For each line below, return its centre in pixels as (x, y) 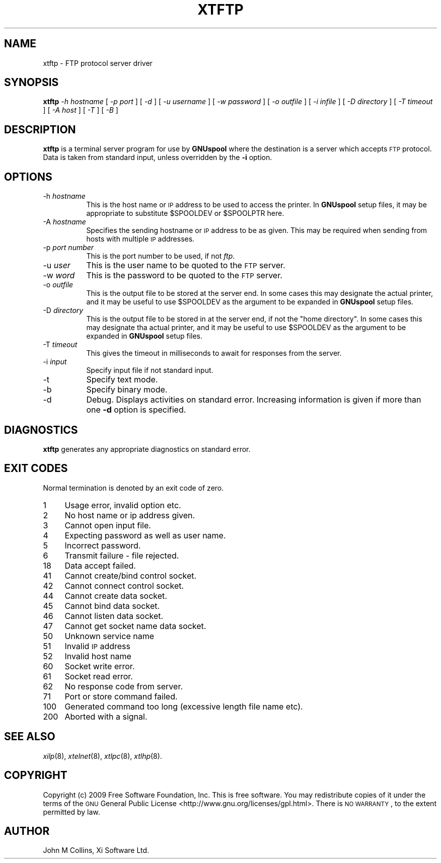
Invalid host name (98, 656)
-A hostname (64, 222)
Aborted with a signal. (106, 716)
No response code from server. (124, 686)
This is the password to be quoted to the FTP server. (184, 276)
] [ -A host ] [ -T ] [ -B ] (81, 110)
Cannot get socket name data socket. (135, 626)
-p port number (68, 248)
